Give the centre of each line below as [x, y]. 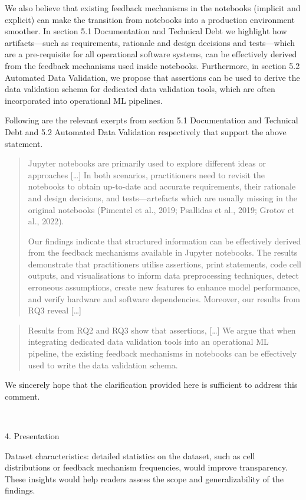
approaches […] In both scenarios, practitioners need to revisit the [146, 174]
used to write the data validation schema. [103, 365]
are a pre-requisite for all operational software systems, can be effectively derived [151, 54]
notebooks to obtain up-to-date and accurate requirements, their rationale [162, 186]
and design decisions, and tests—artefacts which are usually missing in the [162, 197]
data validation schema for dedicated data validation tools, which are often [140, 89]
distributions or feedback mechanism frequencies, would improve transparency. [146, 467]
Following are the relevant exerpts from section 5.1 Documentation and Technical [152, 120]
